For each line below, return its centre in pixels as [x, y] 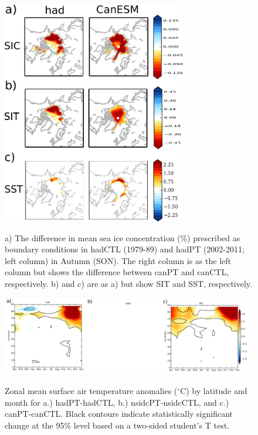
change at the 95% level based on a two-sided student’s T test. [117, 425]
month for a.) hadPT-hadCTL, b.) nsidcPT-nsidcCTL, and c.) [117, 402]
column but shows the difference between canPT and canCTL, [117, 272]
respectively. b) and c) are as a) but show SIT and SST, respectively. [128, 283]
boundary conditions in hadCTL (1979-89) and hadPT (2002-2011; [125, 249]
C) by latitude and [214, 390]
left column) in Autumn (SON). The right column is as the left [118, 260]
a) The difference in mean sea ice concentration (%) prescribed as [123, 237]
